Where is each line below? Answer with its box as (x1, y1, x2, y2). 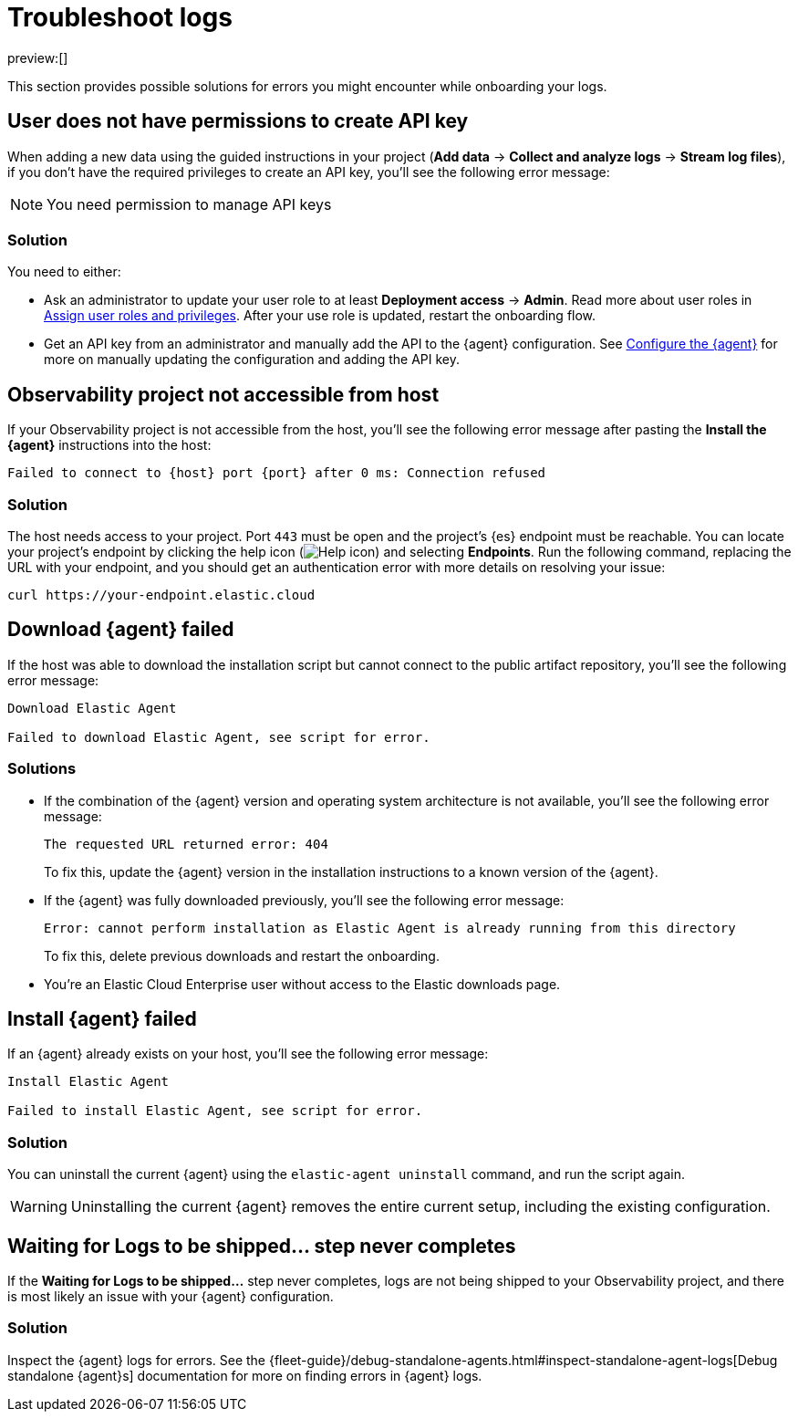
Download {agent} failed (7, 618, 234, 642)
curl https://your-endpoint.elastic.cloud (7, 587, 316, 602)
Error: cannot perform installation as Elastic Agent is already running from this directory (44, 920, 736, 935)
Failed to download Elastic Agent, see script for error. (7, 729, 430, 745)
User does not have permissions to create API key (7, 110, 469, 133)
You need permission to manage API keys (47, 194, 332, 214)
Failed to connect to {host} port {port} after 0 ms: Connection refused (7, 465, 546, 481)
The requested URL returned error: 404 (44, 836, 328, 851)
